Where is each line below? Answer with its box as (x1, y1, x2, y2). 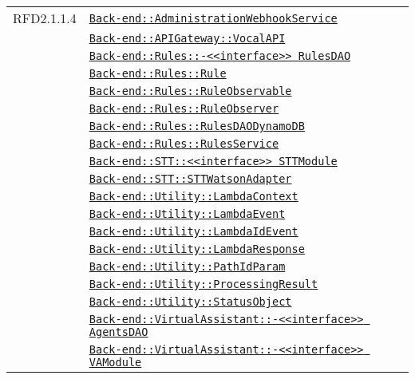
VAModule (89, 356, 142, 369)
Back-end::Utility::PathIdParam (89, 260, 286, 273)
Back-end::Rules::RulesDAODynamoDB (89, 120, 305, 132)
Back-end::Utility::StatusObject (89, 295, 292, 308)
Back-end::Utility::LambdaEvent (89, 207, 286, 220)
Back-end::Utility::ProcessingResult (89, 278, 318, 290)
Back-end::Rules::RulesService (89, 137, 279, 150)
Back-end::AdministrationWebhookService (89, 11, 338, 25)
